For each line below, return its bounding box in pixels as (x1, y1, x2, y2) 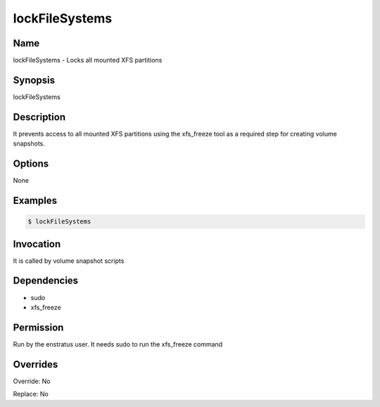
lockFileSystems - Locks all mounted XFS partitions (13, 56, 163, 65)
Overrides (13, 358, 58, 370)
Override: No (13, 377, 51, 385)
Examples (13, 194, 58, 207)
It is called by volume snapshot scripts (13, 257, 125, 265)
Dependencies (13, 275, 79, 287)
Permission (13, 321, 64, 333)
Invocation (13, 238, 61, 250)
